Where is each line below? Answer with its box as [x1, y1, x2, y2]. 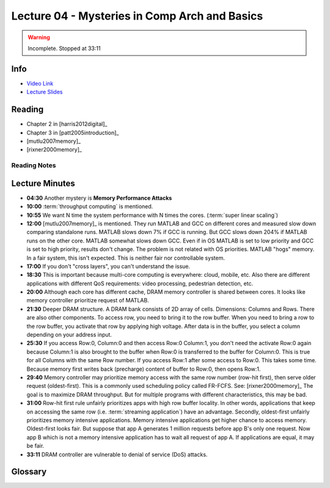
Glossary [11, 467, 47, 477]
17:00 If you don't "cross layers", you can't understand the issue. [26, 263, 191, 270]
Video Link [26, 79, 54, 87]
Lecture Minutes [11, 178, 76, 189]
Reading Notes [11, 161, 56, 170]
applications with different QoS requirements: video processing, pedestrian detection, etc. [26, 280, 254, 287]
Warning [28, 34, 50, 41]
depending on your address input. [26, 331, 112, 338]
